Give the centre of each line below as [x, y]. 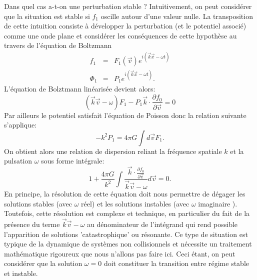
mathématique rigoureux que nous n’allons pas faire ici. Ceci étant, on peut [120, 253]
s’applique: [20, 125]
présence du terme [32, 224]
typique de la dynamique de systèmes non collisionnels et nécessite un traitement [128, 244]
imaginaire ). [218, 203]
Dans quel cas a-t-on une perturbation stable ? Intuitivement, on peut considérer [128, 6]
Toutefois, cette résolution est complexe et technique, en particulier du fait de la [127, 213]
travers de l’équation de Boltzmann [58, 45]
